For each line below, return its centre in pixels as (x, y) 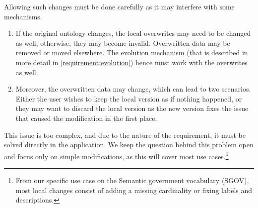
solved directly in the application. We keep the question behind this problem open (129, 145)
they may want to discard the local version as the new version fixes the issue (132, 108)
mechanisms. (23, 16)
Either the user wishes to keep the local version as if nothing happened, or (129, 98)
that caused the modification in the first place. (86, 118)
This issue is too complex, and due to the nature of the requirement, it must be (125, 135)
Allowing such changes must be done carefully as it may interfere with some (119, 6)
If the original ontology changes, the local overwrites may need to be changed (133, 33)
